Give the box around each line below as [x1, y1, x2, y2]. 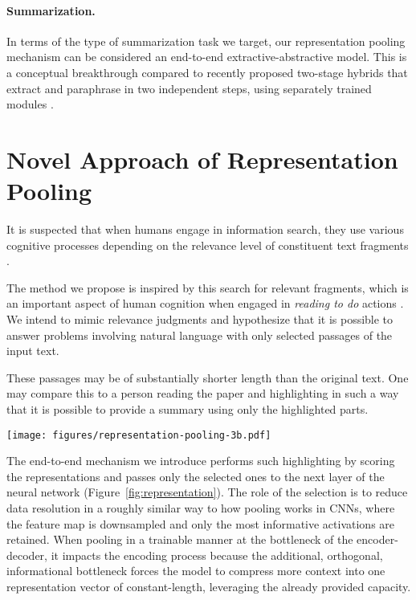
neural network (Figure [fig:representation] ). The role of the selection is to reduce [6, 484, 408, 500]
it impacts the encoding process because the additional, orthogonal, [51, 546, 383, 563]
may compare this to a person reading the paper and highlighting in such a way [6, 385, 399, 402]
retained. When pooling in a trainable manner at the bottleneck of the [6, 531, 353, 548]
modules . [6, 96, 54, 112]
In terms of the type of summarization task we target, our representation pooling [6, 32, 406, 49]
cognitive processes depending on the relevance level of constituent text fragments [6, 236, 409, 253]
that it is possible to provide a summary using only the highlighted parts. [6, 401, 369, 418]
